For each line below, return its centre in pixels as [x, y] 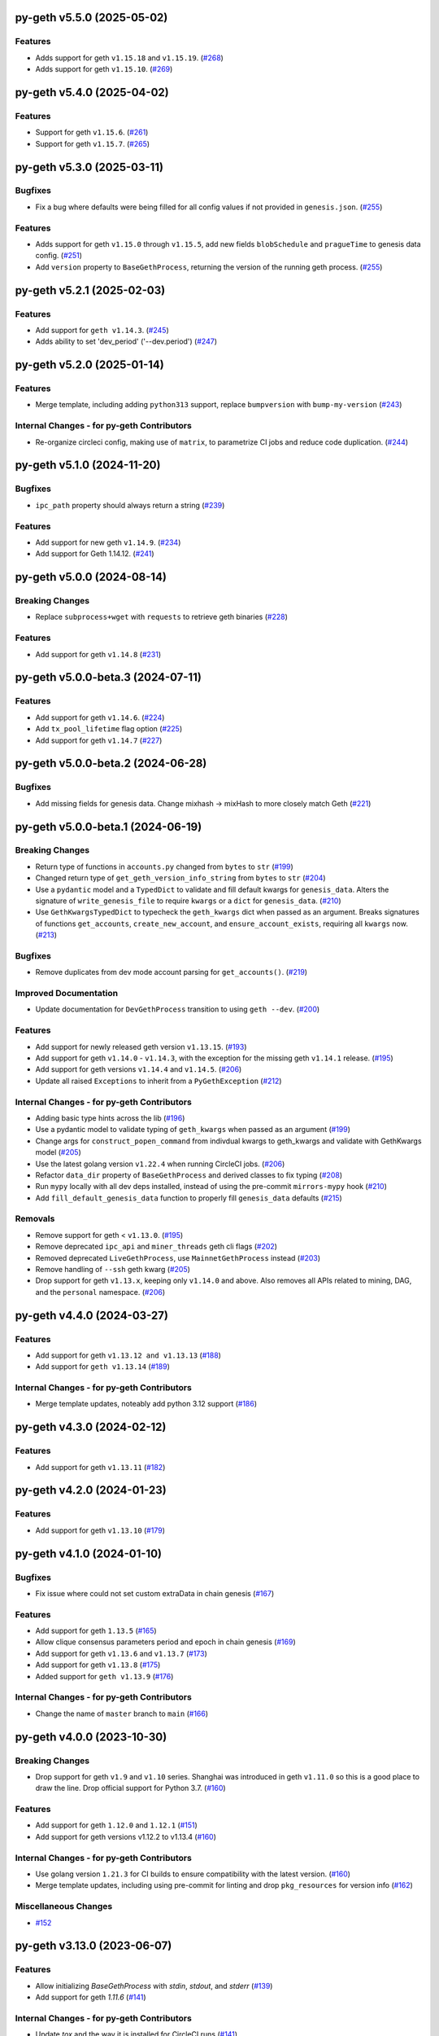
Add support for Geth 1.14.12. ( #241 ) [95, 554]
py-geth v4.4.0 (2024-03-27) [91, 1315]
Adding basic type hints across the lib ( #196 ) [110, 1118]
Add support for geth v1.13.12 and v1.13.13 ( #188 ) [128, 1355]
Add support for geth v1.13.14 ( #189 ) [102, 1367]
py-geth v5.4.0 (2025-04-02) [92, 92]
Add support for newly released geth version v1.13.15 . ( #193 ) [141, 1047]
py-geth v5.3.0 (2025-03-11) [89, 167]
